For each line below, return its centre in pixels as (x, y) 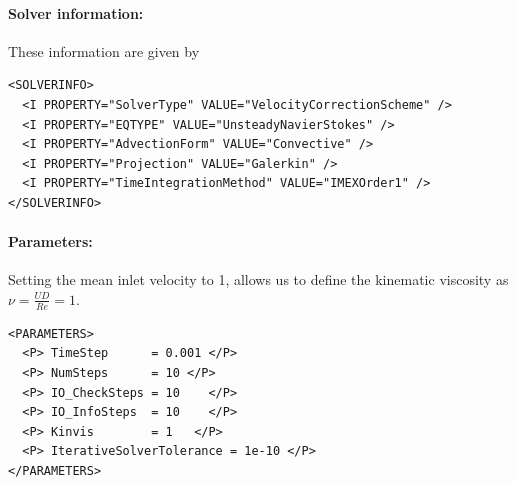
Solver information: (76, 12)
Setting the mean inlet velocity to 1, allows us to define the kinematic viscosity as (258, 279)
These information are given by (104, 50)
